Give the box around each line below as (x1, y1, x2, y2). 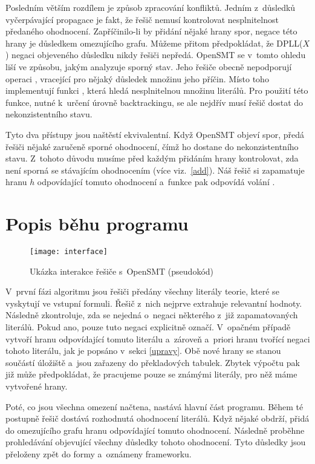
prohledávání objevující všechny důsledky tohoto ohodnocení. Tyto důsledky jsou (5, 436, 306, 448)
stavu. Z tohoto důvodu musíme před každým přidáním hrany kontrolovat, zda (5, 152, 299, 165)
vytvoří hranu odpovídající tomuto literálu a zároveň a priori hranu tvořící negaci (5, 332, 310, 345)
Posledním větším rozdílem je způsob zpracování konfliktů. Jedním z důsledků (5, 1, 296, 13)
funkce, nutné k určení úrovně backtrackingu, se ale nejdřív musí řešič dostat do (5, 96, 304, 108)
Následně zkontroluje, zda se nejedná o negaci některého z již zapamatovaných (5, 309, 298, 321)
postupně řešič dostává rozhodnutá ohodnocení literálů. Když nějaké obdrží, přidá (5, 412, 310, 425)
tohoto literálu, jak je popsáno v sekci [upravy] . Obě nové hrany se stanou (5, 344, 281, 357)
